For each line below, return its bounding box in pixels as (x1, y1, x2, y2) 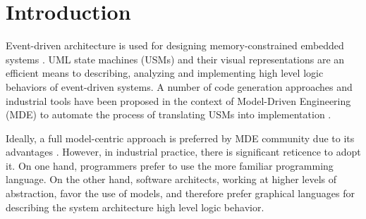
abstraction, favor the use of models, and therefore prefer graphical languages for (6, 186, 355, 201)
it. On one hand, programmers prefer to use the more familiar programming (6, 158, 334, 173)
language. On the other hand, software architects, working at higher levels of (6, 172, 337, 187)
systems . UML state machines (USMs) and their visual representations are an (6, 51, 345, 66)
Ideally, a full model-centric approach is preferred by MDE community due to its (6, 130, 355, 145)
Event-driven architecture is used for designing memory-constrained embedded (6, 38, 344, 53)
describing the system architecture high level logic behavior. (6, 199, 264, 214)
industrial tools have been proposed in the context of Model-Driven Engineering (6, 93, 351, 108)
